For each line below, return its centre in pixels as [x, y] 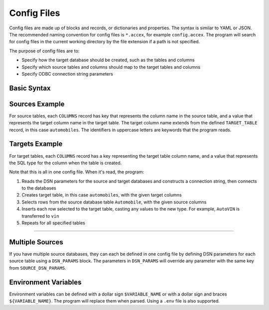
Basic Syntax [30, 88]
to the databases [39, 188]
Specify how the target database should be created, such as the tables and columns [108, 60]
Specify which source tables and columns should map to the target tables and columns [111, 67]
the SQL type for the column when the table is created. [66, 163]
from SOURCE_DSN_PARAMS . [38, 268]
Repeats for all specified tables [54, 223]
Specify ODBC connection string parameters [67, 74]
